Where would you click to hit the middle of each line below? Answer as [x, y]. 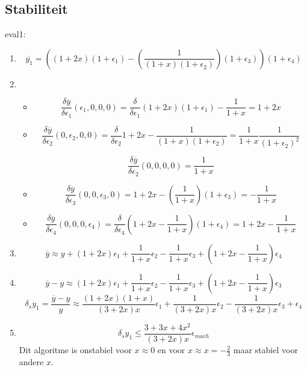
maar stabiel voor [265, 350]
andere [31, 361]
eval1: [15, 34]
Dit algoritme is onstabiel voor [75, 350]
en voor [171, 350]
